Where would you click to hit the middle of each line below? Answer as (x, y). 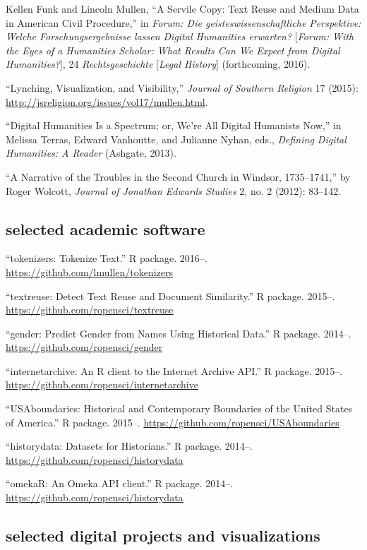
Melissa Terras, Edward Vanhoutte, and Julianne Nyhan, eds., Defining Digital (176, 139)
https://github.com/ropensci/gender (84, 347)
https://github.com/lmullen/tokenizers (90, 271)
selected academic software (106, 228)
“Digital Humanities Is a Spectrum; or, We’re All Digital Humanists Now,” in (174, 125)
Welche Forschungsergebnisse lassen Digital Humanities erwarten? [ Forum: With (180, 36)
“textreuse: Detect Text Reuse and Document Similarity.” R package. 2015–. (170, 295)
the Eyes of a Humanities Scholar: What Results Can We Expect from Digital (173, 50)
